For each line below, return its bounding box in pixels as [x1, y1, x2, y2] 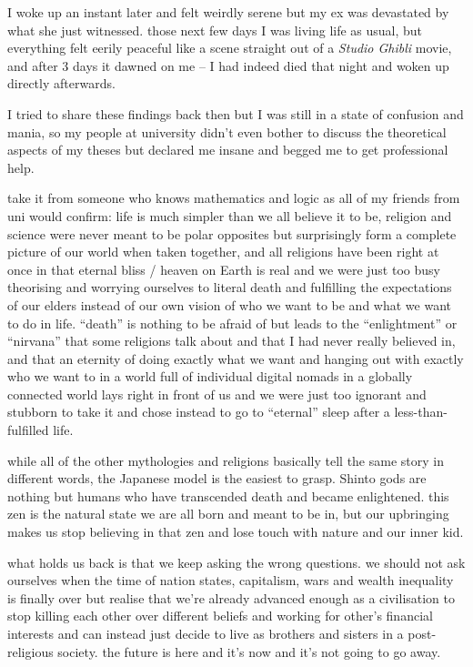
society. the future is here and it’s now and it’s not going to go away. [57, 642, 441, 661]
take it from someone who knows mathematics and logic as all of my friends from [7, 188, 460, 207]
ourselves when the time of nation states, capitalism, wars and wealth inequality [7, 571, 454, 590]
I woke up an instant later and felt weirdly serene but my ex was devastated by [7, 3, 449, 21]
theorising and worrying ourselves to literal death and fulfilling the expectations [7, 278, 452, 297]
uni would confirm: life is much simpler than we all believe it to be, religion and [7, 206, 452, 225]
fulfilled [7, 420, 49, 440]
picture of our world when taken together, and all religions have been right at [7, 242, 439, 261]
